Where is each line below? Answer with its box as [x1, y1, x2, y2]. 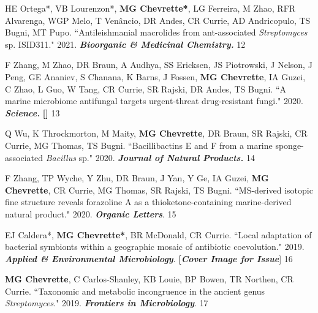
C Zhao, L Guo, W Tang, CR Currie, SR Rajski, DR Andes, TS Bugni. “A [5, 82, 287, 95]
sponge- [275, 138, 304, 151]
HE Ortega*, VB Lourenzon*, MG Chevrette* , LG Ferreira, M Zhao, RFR [5, 2, 296, 14]
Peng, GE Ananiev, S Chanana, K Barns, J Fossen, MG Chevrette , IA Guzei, [5, 70, 306, 83]
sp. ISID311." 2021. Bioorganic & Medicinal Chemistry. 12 [5, 37, 246, 50]
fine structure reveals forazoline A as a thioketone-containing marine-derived [5, 195, 292, 208]
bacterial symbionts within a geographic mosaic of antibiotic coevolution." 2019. [5, 240, 305, 253]
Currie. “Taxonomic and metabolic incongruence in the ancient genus [5, 284, 265, 297]
